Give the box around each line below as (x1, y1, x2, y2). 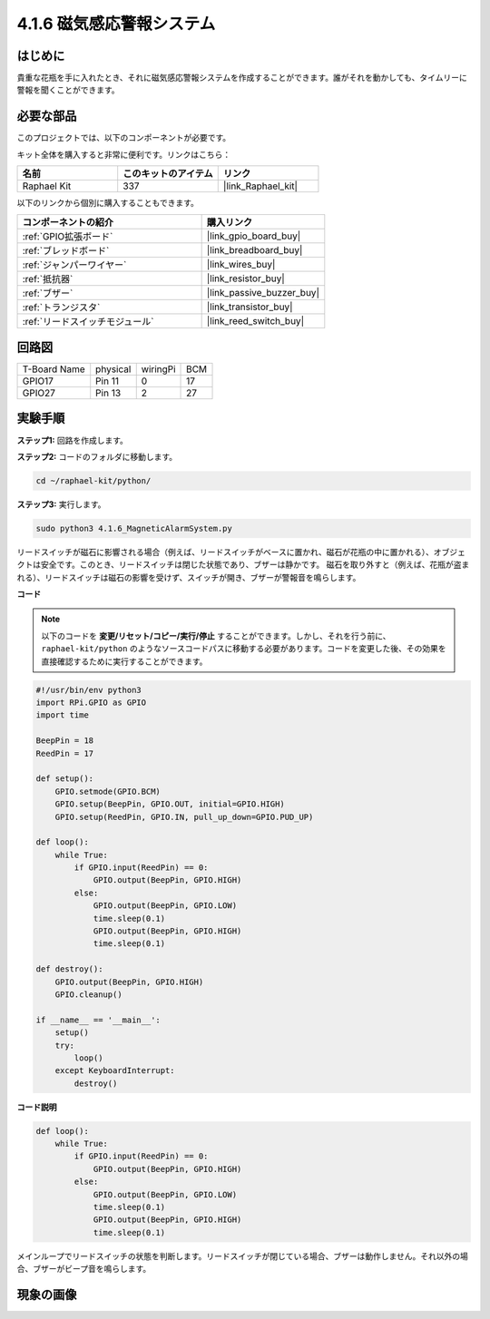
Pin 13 (95, 386, 122, 399)
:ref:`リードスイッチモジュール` (22, 315, 154, 327)
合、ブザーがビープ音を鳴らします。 (16, 1264, 152, 1275)
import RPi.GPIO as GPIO (35, 698, 147, 708)
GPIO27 (22, 386, 56, 399)
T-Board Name (22, 363, 85, 376)
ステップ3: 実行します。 (16, 499, 106, 510)
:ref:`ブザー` (22, 287, 73, 299)
